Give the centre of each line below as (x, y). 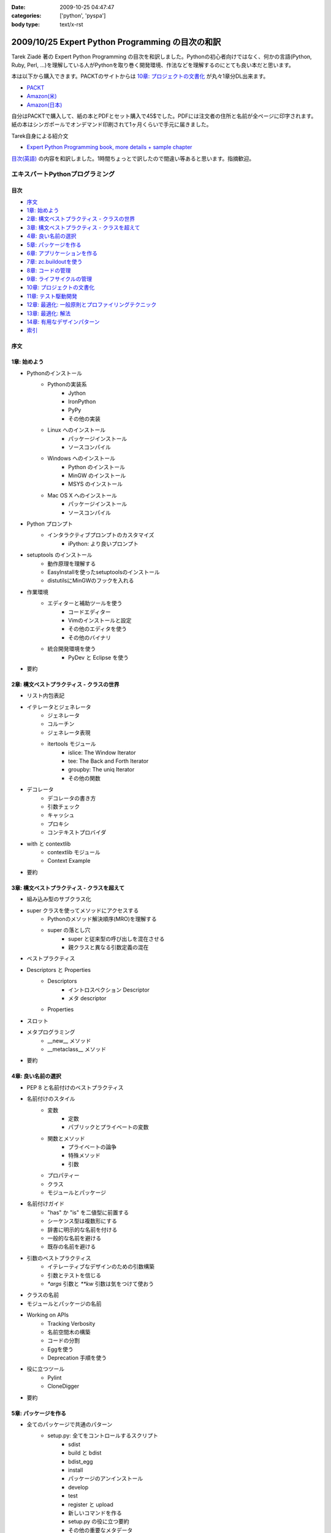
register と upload (91, 1504)
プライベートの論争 (92, 1147)
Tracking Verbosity (71, 1323)
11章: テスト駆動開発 (52, 296)
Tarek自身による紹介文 (40, 136)
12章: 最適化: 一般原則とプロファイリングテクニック (92, 305)
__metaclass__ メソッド (77, 1049)
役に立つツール (45, 1369)
